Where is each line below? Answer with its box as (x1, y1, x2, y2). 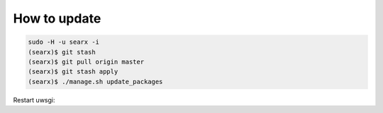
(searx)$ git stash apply (28, 68, 118, 76)
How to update (13, 11, 101, 26)
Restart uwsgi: (13, 95, 56, 104)
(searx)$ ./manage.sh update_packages (28, 78, 163, 85)
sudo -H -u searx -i (28, 38, 99, 46)
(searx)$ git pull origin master (28, 57, 145, 66)
